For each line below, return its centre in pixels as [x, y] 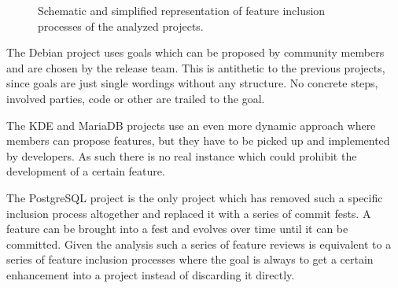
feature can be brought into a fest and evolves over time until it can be [177, 229]
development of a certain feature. [86, 171]
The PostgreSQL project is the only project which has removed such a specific [195, 197]
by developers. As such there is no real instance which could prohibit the [182, 155]
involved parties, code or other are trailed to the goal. [136, 98]
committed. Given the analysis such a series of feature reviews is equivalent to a [199, 244]
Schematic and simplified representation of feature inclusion [182, 10]
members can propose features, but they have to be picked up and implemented [198, 140]
